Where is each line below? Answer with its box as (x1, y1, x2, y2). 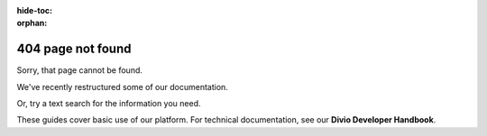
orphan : (16, 18, 48, 29)
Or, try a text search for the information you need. (16, 98, 202, 109)
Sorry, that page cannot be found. (16, 65, 143, 76)
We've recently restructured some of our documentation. (16, 81, 229, 92)
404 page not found (16, 41, 132, 57)
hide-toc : (16, 5, 53, 15)
